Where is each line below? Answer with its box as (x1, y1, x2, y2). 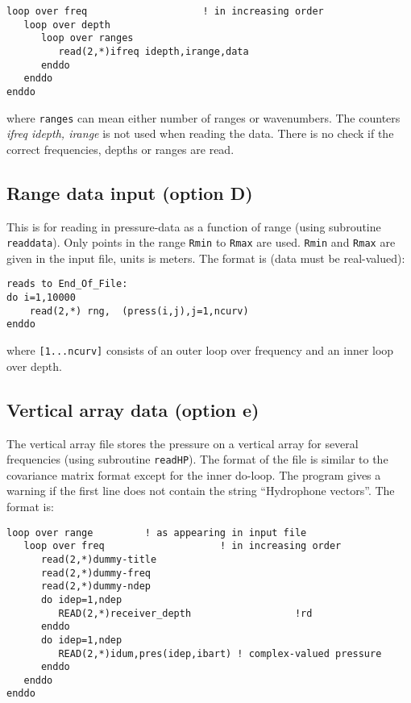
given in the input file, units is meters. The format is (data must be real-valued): (6, 249, 405, 266)
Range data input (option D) (6, 180, 253, 205)
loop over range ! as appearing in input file (6, 526, 307, 539)
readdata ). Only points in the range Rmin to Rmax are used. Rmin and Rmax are (6, 234, 396, 251)
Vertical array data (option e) (6, 397, 259, 422)
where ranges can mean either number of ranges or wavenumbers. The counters (6, 109, 401, 126)
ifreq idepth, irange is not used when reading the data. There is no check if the (6, 125, 394, 142)
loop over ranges (40, 32, 134, 44)
